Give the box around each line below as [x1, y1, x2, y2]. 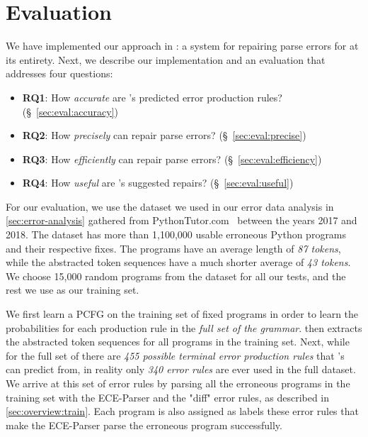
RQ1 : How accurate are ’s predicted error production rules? [22, 89, 282, 104]
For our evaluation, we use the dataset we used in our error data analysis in [6, 199, 334, 214]
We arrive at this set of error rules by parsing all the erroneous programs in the [6, 376, 350, 390]
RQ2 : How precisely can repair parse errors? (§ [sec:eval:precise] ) [22, 128, 306, 143]
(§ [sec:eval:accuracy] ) [22, 104, 119, 118]
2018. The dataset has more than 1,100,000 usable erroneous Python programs [6, 227, 347, 242]
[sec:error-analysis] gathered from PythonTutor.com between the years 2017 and [6, 213, 357, 228]
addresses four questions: [6, 66, 113, 81]
